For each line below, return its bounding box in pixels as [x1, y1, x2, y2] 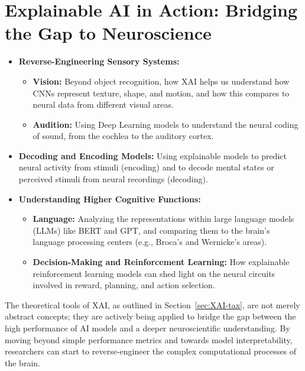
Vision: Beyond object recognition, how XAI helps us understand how [33, 75, 290, 87]
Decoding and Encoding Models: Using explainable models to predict [18, 149, 287, 162]
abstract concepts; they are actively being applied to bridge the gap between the [5, 310, 296, 322]
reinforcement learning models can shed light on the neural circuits [33, 267, 275, 279]
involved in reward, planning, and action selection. [33, 279, 215, 291]
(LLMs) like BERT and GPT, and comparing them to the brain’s [33, 224, 270, 236]
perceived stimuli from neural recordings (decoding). [18, 173, 208, 185]
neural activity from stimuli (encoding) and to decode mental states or [18, 161, 274, 173]
